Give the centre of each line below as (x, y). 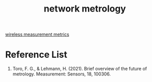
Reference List (36, 55)
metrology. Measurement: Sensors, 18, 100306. (62, 74)
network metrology (85, 9)
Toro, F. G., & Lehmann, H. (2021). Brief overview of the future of (80, 69)
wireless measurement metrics (37, 34)
